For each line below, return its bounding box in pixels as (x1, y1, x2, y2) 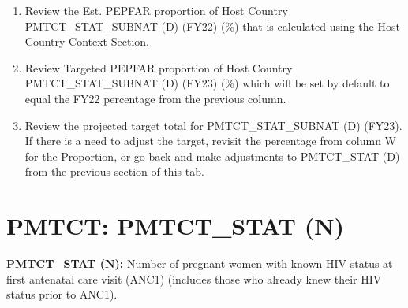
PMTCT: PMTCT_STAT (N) (6, 210, 344, 242)
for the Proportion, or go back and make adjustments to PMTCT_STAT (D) (24, 147, 400, 164)
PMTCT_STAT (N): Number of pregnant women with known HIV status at (6, 255, 393, 272)
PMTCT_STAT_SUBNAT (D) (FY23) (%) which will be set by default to (24, 75, 390, 91)
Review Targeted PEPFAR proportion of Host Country (24, 59, 293, 76)
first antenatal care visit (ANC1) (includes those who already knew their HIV (6, 270, 382, 287)
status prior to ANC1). (6, 286, 118, 302)
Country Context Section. (24, 33, 149, 50)
